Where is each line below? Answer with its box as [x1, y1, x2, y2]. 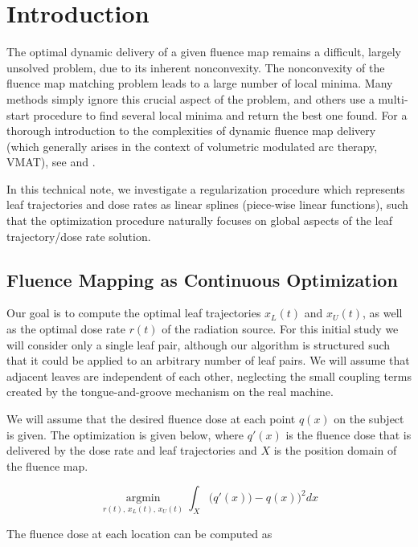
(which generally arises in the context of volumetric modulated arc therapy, [6, 137, 378, 154]
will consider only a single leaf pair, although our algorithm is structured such [6, 336, 391, 353]
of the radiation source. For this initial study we [162, 320, 399, 337]
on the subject [334, 410, 404, 427]
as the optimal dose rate [6, 320, 125, 337]
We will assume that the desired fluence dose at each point [6, 410, 296, 427]
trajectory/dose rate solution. [6, 227, 151, 244]
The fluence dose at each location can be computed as [6, 525, 273, 541]
